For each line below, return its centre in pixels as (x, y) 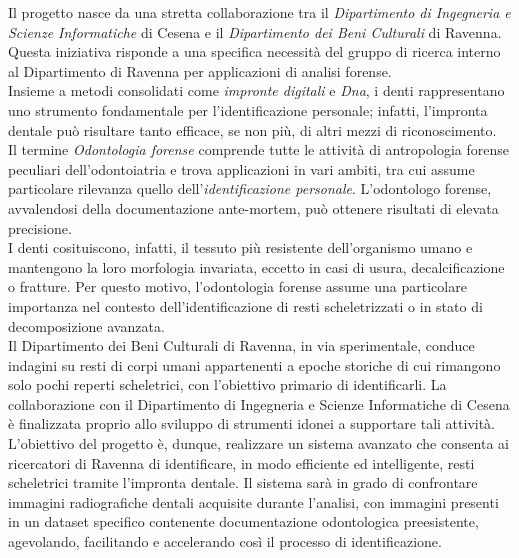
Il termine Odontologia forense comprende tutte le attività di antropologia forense (258, 149)
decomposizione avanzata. (86, 325)
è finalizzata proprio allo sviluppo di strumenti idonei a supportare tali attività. (252, 423)
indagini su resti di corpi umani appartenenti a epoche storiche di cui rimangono (254, 364)
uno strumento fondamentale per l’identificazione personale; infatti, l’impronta (248, 109)
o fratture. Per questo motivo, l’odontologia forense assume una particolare (237, 286)
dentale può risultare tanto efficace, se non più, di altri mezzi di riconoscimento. (252, 129)
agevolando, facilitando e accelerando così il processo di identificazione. (225, 541)
